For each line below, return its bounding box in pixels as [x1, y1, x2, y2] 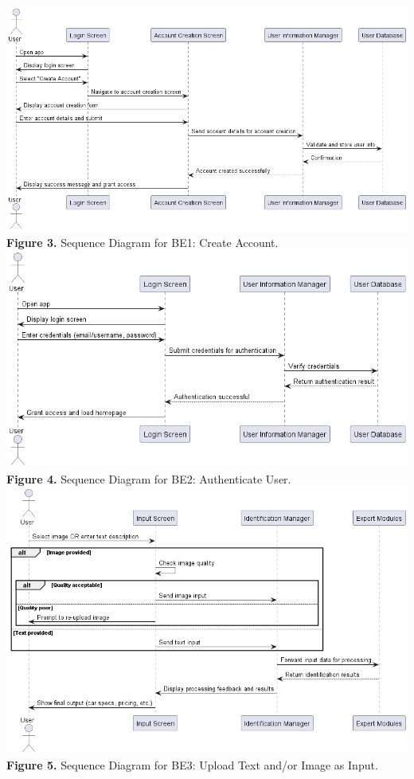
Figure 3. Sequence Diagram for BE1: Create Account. [6, 233, 279, 250]
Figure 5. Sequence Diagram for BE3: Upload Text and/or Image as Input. [6, 757, 378, 773]
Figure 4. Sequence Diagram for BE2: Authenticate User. [6, 470, 291, 487]
